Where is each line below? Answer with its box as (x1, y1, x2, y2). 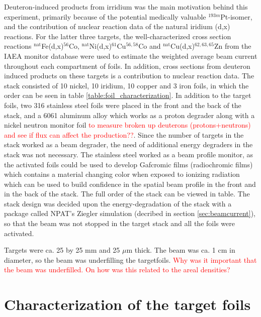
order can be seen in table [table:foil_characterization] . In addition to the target (4, 90, 251, 100)
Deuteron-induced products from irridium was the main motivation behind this (4, 2, 248, 12)
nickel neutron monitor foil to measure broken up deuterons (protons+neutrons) (4, 120, 251, 130)
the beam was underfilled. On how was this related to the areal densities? (4, 264, 230, 275)
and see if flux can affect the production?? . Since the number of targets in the (4, 129, 244, 140)
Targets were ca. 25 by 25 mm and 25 (4, 245, 120, 255)
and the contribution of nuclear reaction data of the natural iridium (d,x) (4, 21, 230, 32)
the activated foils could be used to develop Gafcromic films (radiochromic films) (4, 159, 253, 169)
